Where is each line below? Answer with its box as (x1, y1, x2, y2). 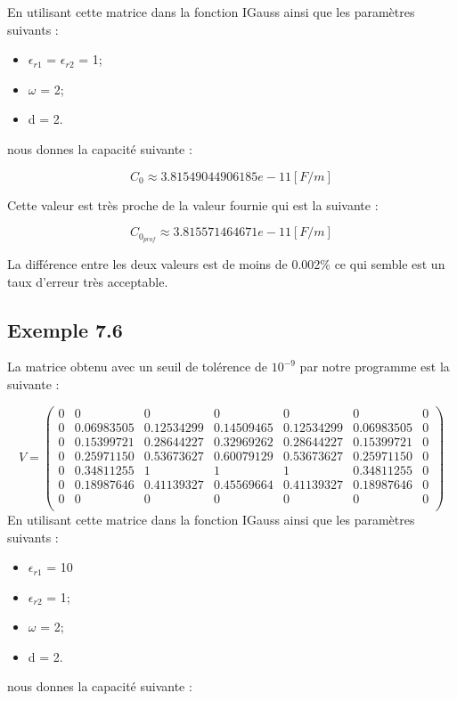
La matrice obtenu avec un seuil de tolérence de (7, 357, 267, 376)
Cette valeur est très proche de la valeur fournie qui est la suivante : (7, 195, 379, 214)
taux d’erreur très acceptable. (7, 272, 168, 290)
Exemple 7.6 (7, 315, 123, 343)
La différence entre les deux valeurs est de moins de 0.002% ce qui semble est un (7, 255, 445, 273)
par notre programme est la (299, 357, 450, 376)
